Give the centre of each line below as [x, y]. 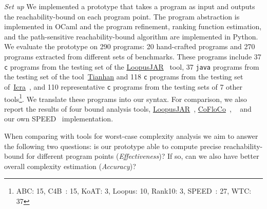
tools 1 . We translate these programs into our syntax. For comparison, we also [126, 98]
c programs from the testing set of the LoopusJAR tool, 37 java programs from [132, 66]
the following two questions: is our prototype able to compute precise [113, 146]
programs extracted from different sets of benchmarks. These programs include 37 [133, 56]
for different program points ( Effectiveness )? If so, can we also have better [143, 156]
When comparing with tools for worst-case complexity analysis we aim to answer [131, 135]
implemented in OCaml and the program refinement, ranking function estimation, [133, 26]
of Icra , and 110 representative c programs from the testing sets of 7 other [123, 86]
